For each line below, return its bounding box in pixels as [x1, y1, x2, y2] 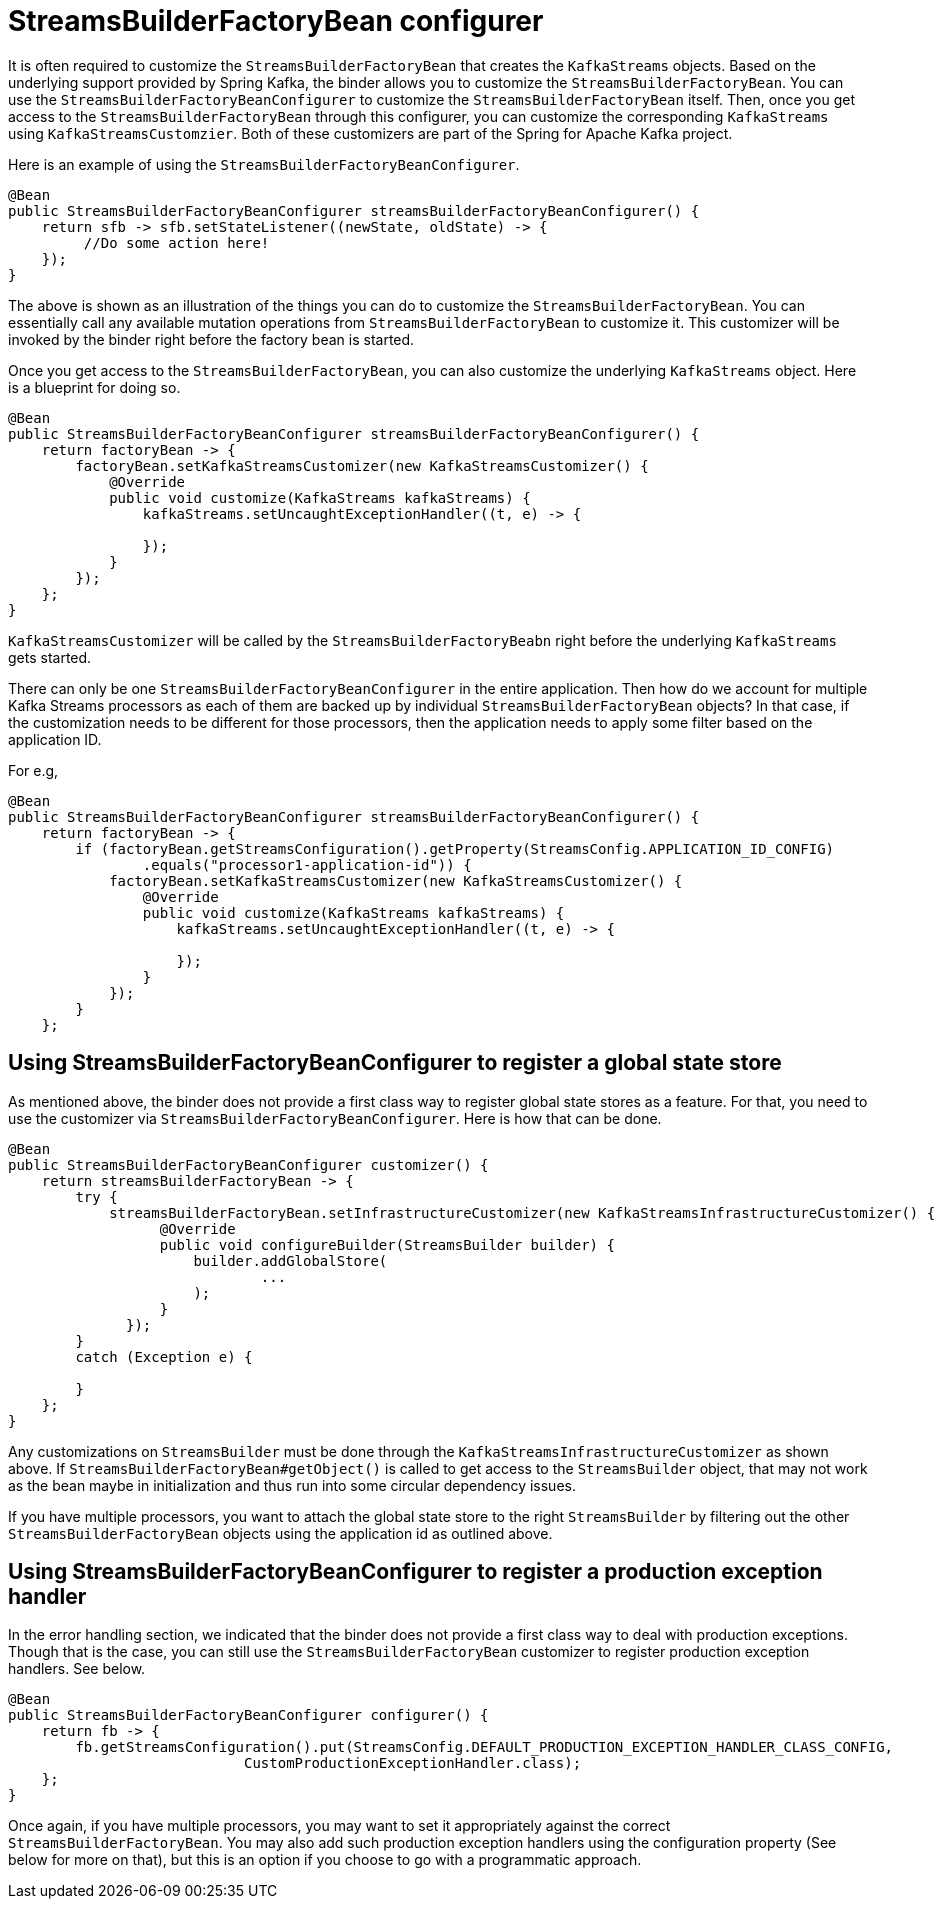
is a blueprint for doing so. [8, 378, 181, 396]
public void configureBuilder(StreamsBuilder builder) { [159, 1236, 615, 1253]
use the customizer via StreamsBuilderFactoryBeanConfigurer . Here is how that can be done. [8, 1109, 662, 1127]
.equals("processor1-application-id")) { [142, 856, 472, 873]
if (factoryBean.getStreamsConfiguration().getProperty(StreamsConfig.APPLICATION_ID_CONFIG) [75, 840, 835, 857]
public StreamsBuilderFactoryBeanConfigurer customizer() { [8, 1156, 489, 1173]
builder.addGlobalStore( [193, 1252, 388, 1269]
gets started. [8, 648, 92, 666]
